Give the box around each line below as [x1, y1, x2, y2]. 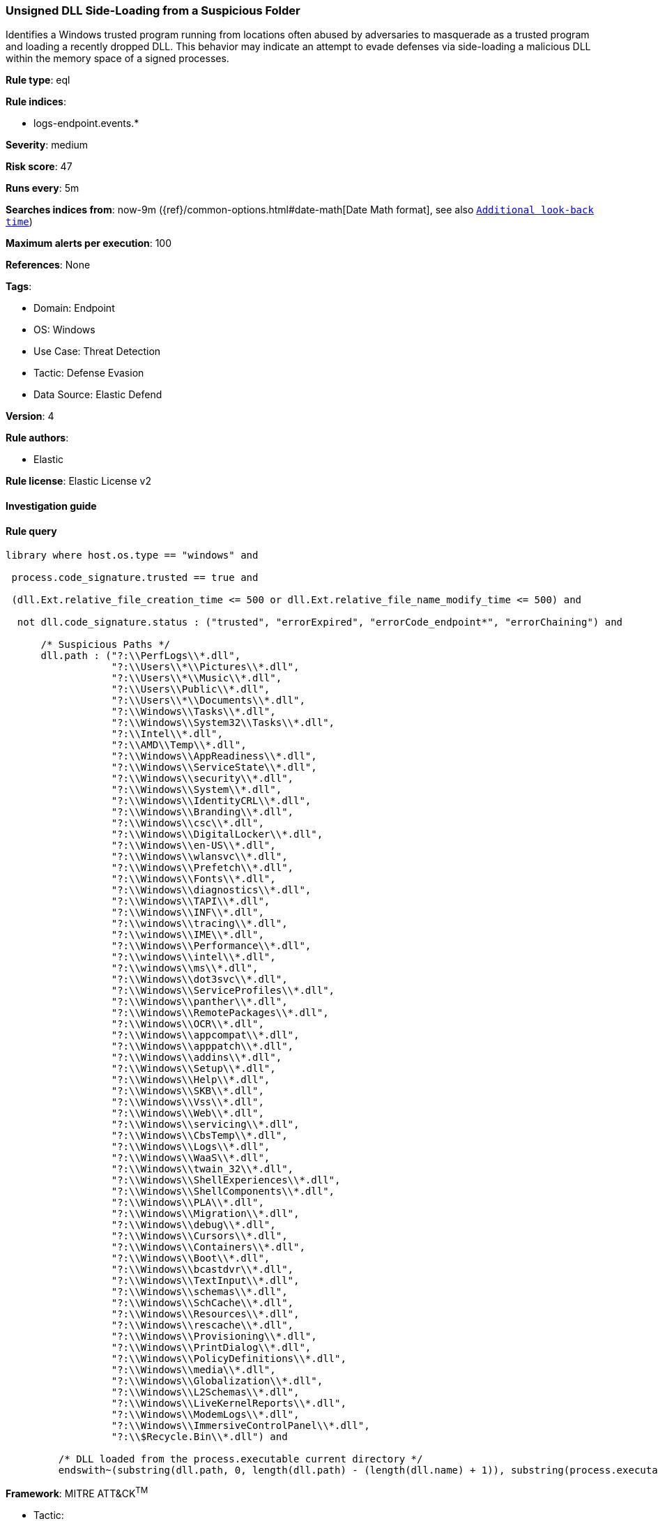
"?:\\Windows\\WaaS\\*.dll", [111, 1152, 270, 1164]
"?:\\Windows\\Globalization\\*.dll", [111, 1375, 323, 1387]
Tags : [6, 280, 32, 293]
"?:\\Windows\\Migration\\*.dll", [111, 1208, 300, 1220]
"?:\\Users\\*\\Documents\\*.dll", [111, 695, 305, 706]
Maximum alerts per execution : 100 [6, 237, 172, 250]
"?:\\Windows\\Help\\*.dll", [111, 1074, 270, 1086]
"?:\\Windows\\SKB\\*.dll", [111, 1085, 264, 1097]
